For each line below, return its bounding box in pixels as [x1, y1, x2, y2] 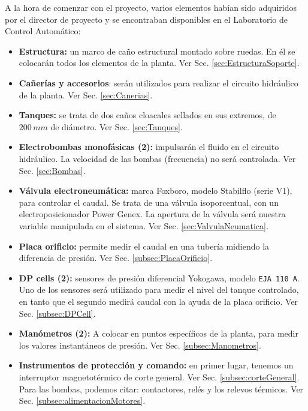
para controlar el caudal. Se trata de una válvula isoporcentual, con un [19, 196, 279, 208]
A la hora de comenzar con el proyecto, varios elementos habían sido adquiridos [5, 1, 297, 13]
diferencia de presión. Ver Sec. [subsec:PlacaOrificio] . [19, 251, 213, 264]
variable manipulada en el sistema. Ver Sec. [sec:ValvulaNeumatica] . [19, 219, 268, 232]
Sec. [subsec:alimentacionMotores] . [19, 394, 146, 407]
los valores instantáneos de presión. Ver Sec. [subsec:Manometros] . [19, 338, 261, 351]
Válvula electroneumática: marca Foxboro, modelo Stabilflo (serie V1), [19, 184, 292, 197]
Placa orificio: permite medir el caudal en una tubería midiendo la [19, 239, 270, 252]
